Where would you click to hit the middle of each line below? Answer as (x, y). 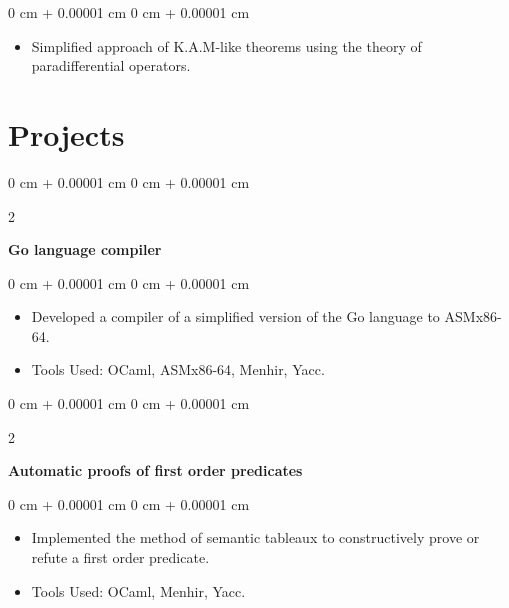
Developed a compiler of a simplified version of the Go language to (235, 316)
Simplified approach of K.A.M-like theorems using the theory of (226, 45)
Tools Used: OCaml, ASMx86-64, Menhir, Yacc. (178, 369)
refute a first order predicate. (120, 557)
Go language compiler (85, 249)
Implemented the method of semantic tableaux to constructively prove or (255, 537)
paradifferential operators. (111, 65)
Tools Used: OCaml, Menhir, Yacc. (138, 590)
